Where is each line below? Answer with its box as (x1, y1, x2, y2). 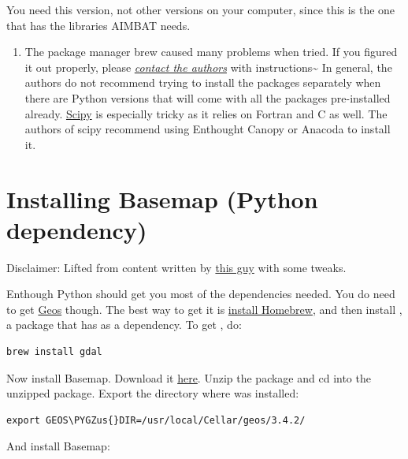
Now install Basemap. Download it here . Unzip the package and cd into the (6, 369, 371, 386)
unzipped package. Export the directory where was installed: (6, 385, 299, 401)
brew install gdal (6, 346, 102, 358)
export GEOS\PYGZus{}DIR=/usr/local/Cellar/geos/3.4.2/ (6, 414, 306, 426)
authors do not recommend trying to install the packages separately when (24, 74, 381, 91)
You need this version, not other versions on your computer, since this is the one (6, 2, 395, 17)
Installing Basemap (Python (6, 182, 318, 215)
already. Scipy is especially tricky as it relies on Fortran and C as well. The (24, 105, 388, 121)
